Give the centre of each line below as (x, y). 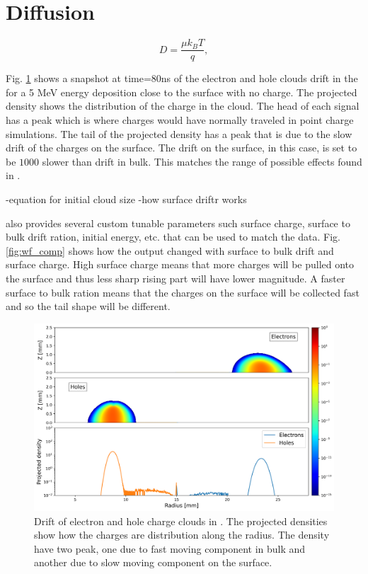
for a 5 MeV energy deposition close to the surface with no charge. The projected (182, 92)
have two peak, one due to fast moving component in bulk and (170, 548)
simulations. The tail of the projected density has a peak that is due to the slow (179, 133)
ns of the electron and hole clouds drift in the (259, 78)
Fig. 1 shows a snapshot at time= (79, 78)
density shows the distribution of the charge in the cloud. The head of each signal (183, 106)
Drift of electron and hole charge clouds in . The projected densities (181, 521)
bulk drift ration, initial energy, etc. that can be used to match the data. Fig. (173, 237)
